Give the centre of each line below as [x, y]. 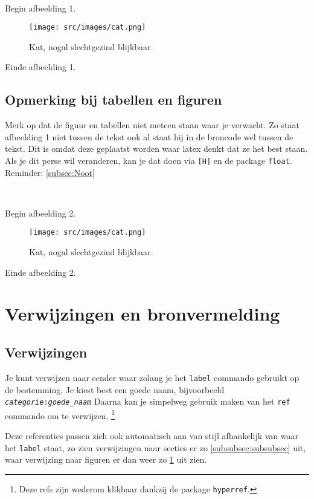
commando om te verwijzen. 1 [60, 414]
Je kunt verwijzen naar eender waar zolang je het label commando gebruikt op [152, 377]
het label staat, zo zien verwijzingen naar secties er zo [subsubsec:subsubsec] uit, [155, 447]
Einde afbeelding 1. [40, 67]
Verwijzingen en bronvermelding [143, 314]
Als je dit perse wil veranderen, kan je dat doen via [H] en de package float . [149, 161]
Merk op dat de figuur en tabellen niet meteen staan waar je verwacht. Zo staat [152, 125]
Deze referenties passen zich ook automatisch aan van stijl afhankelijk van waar [152, 436]
